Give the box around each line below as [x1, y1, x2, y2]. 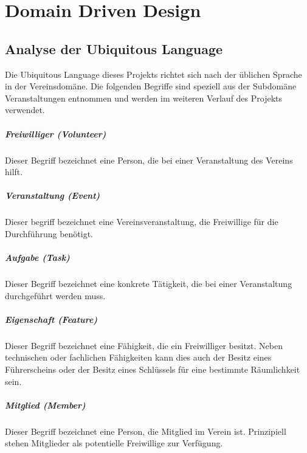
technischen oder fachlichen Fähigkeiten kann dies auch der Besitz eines [5, 351, 272, 364]
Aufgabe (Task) [5, 251, 70, 264]
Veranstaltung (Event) [5, 189, 100, 202]
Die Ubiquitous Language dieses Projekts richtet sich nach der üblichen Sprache [5, 67, 302, 80]
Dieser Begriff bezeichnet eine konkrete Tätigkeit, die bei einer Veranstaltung [5, 277, 292, 290]
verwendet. [5, 103, 45, 116]
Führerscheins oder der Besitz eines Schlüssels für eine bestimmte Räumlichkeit [5, 362, 300, 375]
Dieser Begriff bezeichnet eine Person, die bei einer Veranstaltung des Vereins [5, 153, 293, 166]
